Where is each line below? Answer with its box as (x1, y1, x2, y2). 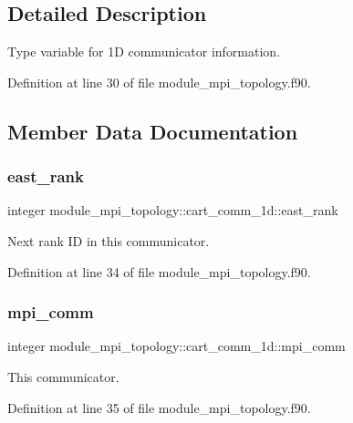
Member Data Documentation (7, 117, 298, 145)
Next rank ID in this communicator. (7, 231, 210, 250)
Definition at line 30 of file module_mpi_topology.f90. (7, 72, 311, 91)
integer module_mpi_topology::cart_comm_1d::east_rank (7, 201, 338, 220)
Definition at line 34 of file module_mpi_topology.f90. (7, 262, 311, 281)
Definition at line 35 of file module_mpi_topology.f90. (7, 397, 311, 417)
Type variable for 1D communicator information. (7, 42, 281, 61)
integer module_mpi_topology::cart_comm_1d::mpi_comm (7, 336, 346, 356)
